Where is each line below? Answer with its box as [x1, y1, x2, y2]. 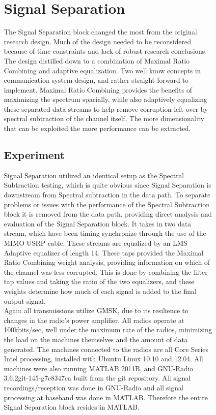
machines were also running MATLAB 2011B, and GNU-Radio [4, 363, 193, 373]
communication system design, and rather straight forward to [4, 75, 189, 85]
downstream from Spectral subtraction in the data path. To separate [4, 190, 211, 200]
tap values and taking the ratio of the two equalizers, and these [4, 276, 194, 287]
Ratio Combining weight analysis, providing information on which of [4, 257, 210, 267]
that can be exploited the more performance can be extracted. [4, 123, 191, 133]
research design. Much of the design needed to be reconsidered [4, 36, 191, 46]
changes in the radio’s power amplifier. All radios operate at [4, 315, 185, 325]
